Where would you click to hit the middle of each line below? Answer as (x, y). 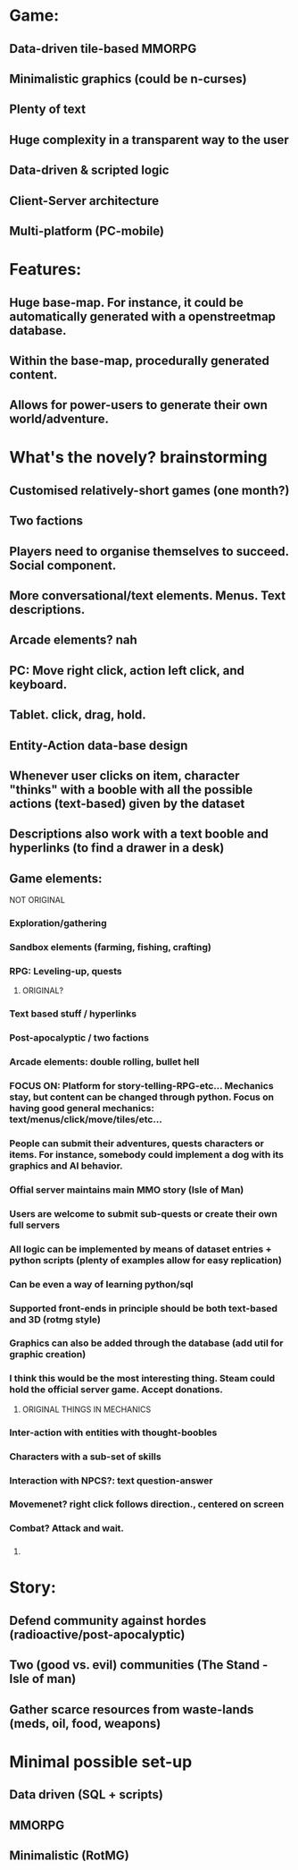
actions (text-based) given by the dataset (127, 803)
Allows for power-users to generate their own (138, 405)
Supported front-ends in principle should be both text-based (144, 1308)
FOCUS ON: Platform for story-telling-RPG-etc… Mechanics (141, 1086)
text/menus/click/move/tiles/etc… (86, 1119)
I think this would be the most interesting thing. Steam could (142, 1379)
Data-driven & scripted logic (89, 170)
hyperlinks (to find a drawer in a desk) (117, 848)
